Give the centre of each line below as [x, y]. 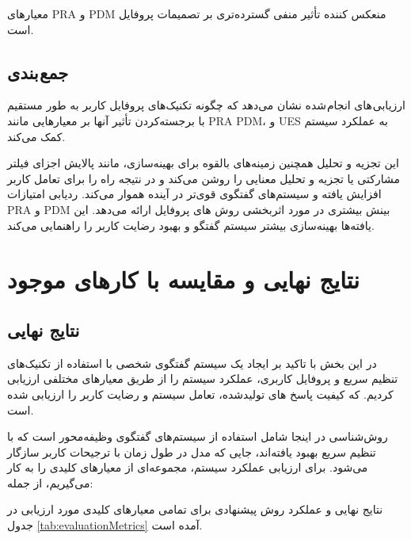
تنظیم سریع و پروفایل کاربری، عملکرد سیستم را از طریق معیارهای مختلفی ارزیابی [203, 378]
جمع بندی [38, 72]
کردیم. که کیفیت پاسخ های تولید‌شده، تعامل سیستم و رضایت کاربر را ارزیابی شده [200, 394]
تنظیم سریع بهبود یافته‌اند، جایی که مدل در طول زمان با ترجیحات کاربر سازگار [192, 451]
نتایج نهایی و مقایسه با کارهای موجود [183, 279]
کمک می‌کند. [36, 136]
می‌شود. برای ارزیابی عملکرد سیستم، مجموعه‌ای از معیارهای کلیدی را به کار [188, 467]
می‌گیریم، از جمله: [50, 482]
